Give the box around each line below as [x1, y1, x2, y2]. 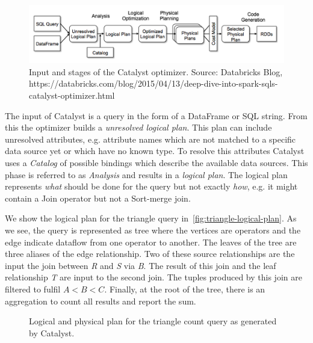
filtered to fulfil [5, 282, 61, 295]
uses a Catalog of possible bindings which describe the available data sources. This [5, 156, 308, 169]
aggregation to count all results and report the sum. [5, 294, 196, 307]
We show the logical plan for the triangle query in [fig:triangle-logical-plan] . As [5, 212, 297, 224]
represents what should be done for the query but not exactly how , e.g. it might [5, 180, 298, 193]
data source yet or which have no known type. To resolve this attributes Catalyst [5, 144, 305, 157]
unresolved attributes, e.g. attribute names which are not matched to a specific [5, 132, 296, 145]
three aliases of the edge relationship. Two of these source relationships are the [5, 247, 295, 260]
